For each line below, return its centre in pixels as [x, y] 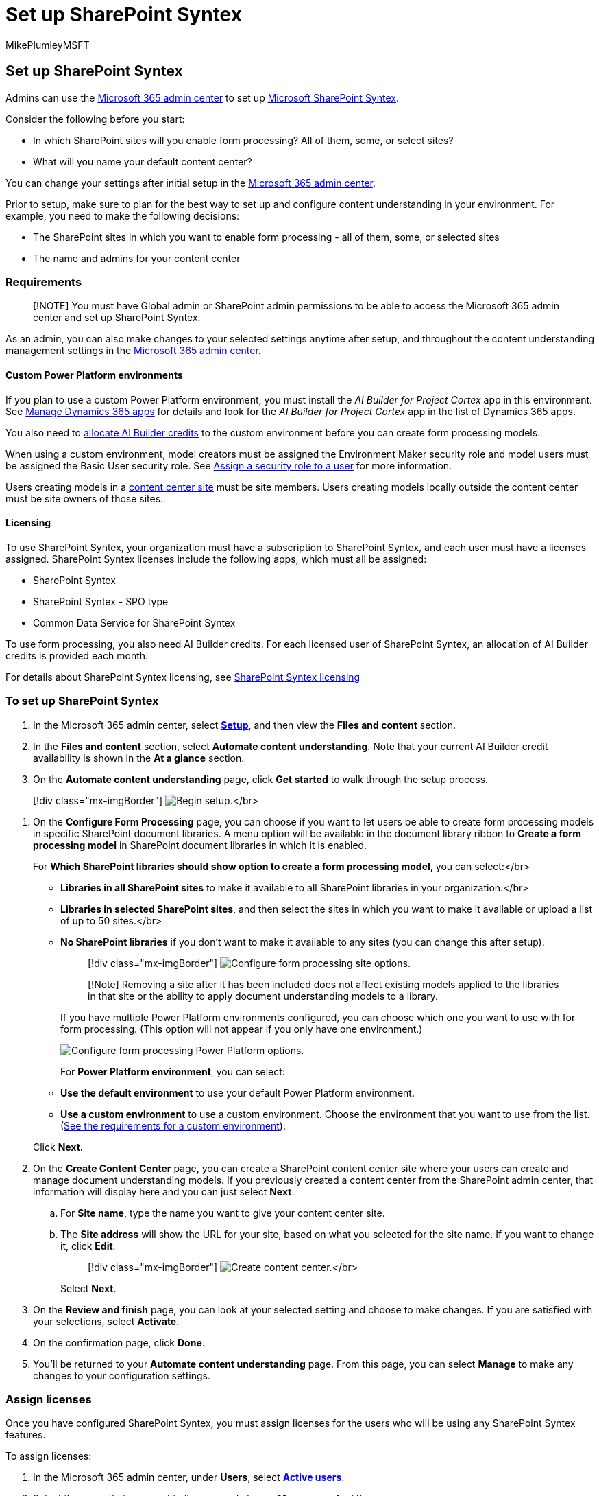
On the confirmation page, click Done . [119, 1342]
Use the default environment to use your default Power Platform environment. [237, 1092]
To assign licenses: [49, 1456]
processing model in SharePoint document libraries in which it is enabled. [200, 845]
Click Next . [58, 1147]
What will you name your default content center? [143, 161]
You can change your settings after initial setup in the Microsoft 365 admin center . [191, 183]
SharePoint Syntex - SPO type [101, 601]
